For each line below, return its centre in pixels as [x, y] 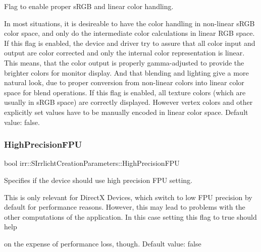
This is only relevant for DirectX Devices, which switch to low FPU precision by [128, 197]
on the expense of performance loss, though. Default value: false [103, 243]
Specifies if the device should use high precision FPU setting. [98, 180]
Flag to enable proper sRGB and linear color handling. [89, 6]
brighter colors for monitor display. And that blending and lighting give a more [126, 72]
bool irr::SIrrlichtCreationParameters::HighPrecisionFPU [92, 163]
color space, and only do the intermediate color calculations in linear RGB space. [129, 33]
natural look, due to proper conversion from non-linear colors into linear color [124, 82]
